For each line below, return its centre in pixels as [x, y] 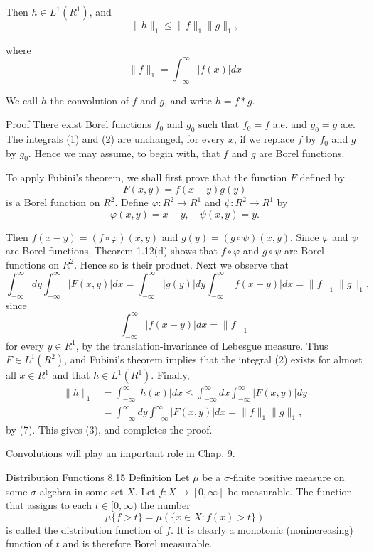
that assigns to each [49, 505]
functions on [33, 264]
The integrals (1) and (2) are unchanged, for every [116, 139]
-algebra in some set [80, 491]
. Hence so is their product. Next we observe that [181, 264]
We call [22, 100]
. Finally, [170, 375]
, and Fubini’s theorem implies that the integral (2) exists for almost [213, 359]
